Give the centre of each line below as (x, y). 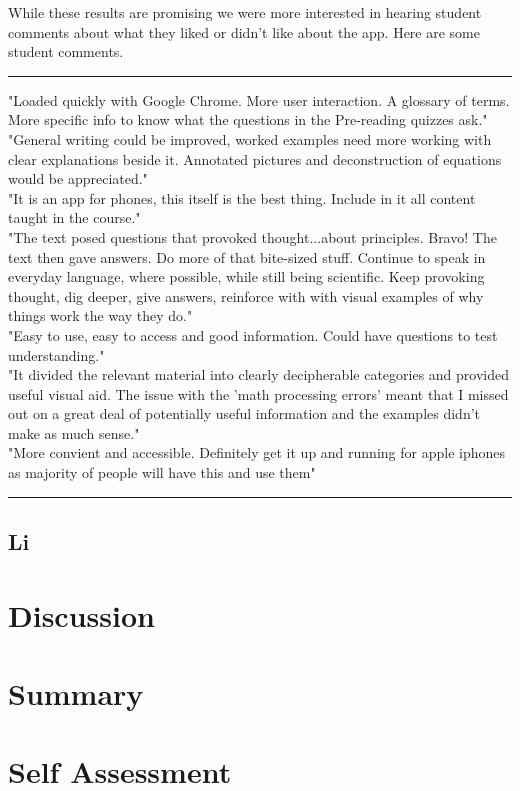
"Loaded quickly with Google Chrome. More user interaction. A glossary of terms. (259, 99)
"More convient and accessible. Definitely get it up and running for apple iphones (256, 452)
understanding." (56, 354)
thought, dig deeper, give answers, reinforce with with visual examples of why (246, 295)
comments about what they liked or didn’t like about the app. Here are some (244, 31)
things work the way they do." (100, 315)
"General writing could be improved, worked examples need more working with (250, 138)
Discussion (81, 614)
